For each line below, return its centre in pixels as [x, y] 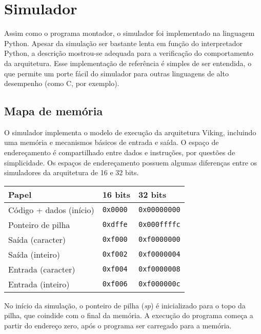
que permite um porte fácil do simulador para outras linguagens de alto [116, 73]
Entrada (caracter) [42, 269]
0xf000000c [159, 284]
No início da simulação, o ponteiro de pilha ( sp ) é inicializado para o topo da [125, 305]
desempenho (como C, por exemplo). [62, 83]
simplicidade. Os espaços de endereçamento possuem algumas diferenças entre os [131, 162]
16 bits [116, 194]
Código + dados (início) [51, 210]
